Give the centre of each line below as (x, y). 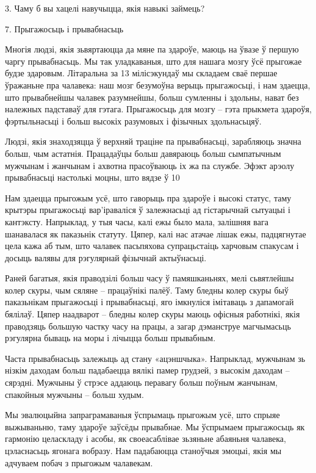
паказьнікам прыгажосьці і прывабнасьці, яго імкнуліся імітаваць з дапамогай (149, 302)
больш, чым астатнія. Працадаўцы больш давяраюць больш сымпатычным (143, 153)
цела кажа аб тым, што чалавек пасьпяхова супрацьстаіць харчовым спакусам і (152, 246)
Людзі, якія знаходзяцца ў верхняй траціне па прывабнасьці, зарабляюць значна (153, 141)
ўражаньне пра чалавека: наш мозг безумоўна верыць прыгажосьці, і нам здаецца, (158, 85)
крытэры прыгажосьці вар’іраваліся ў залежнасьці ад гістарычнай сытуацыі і (148, 210)
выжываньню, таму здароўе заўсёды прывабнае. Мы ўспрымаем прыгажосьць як (155, 426)
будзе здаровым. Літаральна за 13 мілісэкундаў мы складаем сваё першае (141, 73)
